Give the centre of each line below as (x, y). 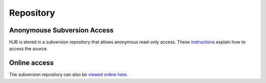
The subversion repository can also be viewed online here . (68, 75)
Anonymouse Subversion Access (61, 30)
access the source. (28, 49)
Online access (32, 63)
